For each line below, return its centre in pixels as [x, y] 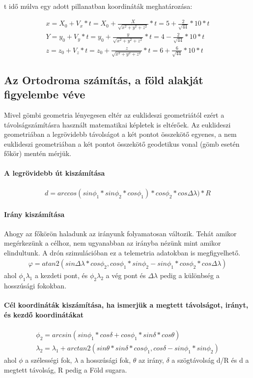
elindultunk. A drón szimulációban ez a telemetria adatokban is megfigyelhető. [122, 252]
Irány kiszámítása [34, 214]
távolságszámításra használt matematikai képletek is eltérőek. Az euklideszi [117, 124]
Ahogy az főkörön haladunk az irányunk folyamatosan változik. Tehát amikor [120, 233]
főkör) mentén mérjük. [38, 153]
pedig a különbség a [190, 275]
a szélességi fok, [49, 360]
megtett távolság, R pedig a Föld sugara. [66, 369]
